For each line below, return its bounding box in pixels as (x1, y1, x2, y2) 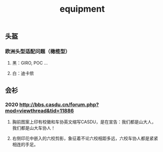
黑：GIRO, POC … (12, 60, 48, 66)
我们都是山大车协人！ (12, 125, 55, 131)
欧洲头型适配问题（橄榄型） (5, 48, 70, 55)
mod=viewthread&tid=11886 (5, 107, 74, 114)
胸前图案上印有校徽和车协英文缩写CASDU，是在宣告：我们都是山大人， (12, 119, 156, 125)
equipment (59, 3, 105, 15)
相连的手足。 (12, 142, 38, 148)
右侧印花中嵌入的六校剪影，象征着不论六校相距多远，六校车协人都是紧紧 (12, 135, 158, 141)
